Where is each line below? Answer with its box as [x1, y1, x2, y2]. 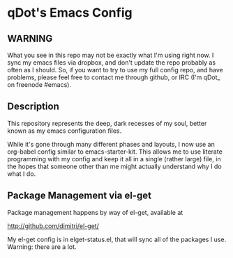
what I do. [7, 169, 36, 178]
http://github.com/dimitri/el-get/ [7, 221, 99, 230]
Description [7, 101, 59, 113]
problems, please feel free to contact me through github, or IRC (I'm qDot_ [7, 73, 220, 81]
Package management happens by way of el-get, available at [7, 208, 183, 216]
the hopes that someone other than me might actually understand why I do [7, 162, 222, 170]
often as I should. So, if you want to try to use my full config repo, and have [7, 66, 223, 74]
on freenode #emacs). [7, 81, 72, 88]
